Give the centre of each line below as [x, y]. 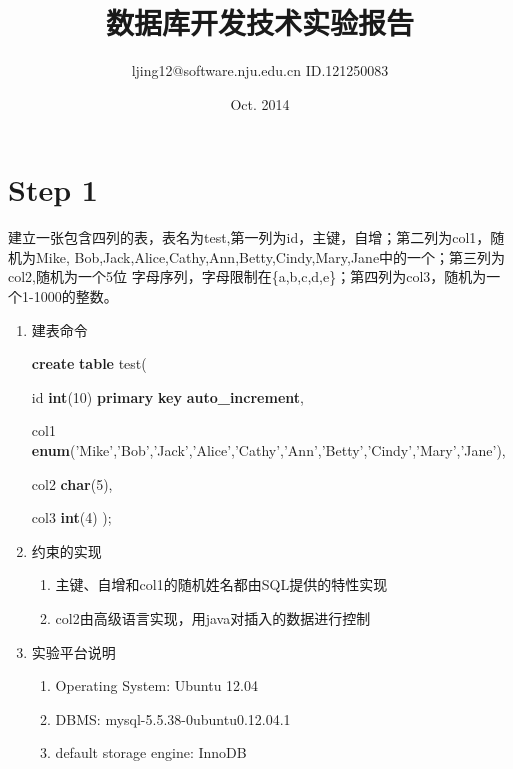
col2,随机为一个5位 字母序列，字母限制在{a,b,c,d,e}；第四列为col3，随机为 [247, 276]
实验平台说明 [73, 651]
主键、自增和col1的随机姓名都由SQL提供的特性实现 [221, 584]
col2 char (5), [72, 483]
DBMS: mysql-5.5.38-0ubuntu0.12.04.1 [173, 718]
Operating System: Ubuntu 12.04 [156, 685]
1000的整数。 [75, 296]
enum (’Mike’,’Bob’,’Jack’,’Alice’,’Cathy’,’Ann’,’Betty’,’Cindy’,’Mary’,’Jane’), [268, 450]
